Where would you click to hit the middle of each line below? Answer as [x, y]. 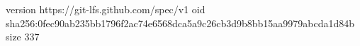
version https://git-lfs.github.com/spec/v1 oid [106, 9]
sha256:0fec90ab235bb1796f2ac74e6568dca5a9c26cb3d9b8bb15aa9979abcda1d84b [180, 23]
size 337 [23, 37]
